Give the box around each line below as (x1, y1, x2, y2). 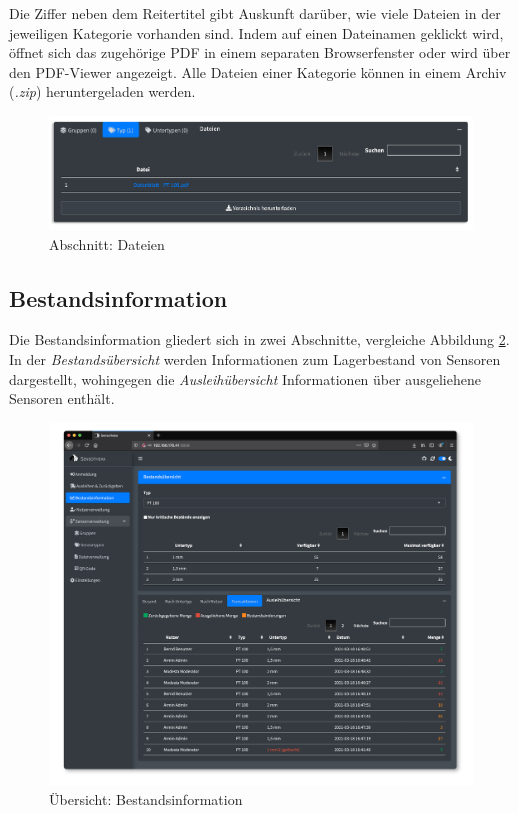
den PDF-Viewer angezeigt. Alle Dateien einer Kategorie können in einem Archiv (9, 61, 507, 82)
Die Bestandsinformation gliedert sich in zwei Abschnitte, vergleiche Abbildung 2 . (9, 329, 510, 350)
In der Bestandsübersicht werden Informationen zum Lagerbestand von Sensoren (9, 348, 501, 369)
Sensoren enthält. (9, 388, 115, 409)
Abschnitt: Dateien (49, 233, 165, 254)
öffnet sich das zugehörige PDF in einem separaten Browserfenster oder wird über (9, 42, 511, 63)
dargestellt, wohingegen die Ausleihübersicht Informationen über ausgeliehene (9, 368, 481, 389)
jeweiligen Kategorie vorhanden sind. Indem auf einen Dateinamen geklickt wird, (9, 22, 504, 43)
